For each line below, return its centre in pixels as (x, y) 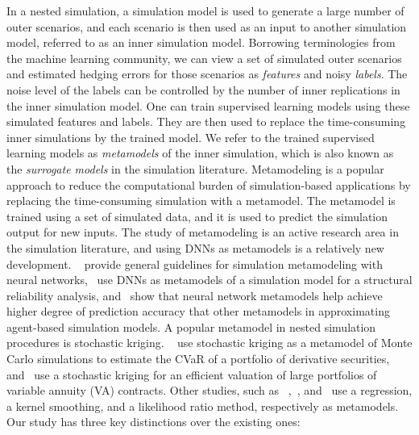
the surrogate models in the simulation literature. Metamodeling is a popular (195, 168)
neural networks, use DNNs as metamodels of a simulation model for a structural (209, 280)
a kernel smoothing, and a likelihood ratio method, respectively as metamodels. (203, 406)
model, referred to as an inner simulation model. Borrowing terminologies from (201, 42)
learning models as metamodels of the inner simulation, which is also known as (200, 153)
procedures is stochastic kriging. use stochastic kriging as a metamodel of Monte (209, 343)
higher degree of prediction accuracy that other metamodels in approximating (198, 311)
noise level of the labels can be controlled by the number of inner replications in (203, 89)
